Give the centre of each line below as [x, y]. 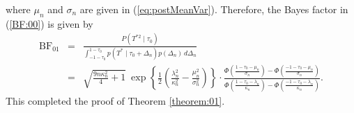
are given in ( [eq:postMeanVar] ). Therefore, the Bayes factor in [214, 9]
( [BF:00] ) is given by [49, 23]
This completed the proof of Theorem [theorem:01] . [115, 100]
